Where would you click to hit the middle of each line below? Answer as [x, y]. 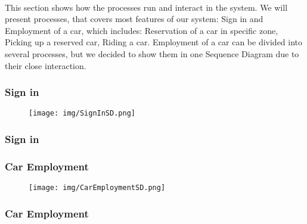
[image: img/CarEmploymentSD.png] [97, 188]
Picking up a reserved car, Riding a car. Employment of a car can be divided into [154, 42]
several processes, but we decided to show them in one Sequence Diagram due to [152, 53]
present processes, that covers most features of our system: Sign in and [134, 19]
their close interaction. [46, 65]
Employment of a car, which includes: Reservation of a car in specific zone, [142, 30]
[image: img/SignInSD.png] [82, 113]
